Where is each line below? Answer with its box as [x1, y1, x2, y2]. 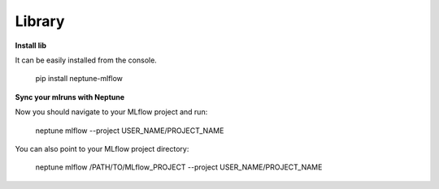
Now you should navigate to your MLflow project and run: [15, 107, 208, 117]
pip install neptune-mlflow [35, 74, 124, 84]
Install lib [15, 41, 47, 50]
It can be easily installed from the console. [15, 55, 158, 65]
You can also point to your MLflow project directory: [15, 144, 189, 153]
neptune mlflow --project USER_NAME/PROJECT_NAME [35, 126, 224, 135]
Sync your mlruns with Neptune [15, 92, 125, 101]
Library [15, 12, 65, 30]
